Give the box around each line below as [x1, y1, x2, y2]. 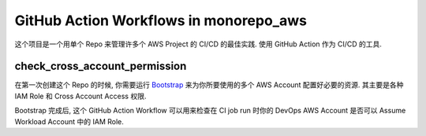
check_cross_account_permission [14, 60, 187, 73]
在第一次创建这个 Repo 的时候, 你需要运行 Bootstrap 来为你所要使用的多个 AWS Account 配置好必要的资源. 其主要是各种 [14, 80, 404, 90]
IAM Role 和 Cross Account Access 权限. [14, 91, 147, 101]
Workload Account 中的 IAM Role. [14, 116, 124, 126]
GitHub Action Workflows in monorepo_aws [14, 12, 308, 29]
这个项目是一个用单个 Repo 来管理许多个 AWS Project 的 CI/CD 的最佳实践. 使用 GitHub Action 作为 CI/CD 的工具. [14, 39, 383, 49]
